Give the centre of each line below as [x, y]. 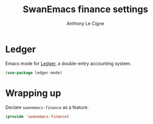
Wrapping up [33, 93]
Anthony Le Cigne [85, 23]
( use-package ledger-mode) [34, 73]
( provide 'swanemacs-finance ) [37, 116]
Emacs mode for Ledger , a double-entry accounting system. [68, 63]
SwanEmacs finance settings [85, 9]
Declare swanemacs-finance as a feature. [47, 107]
